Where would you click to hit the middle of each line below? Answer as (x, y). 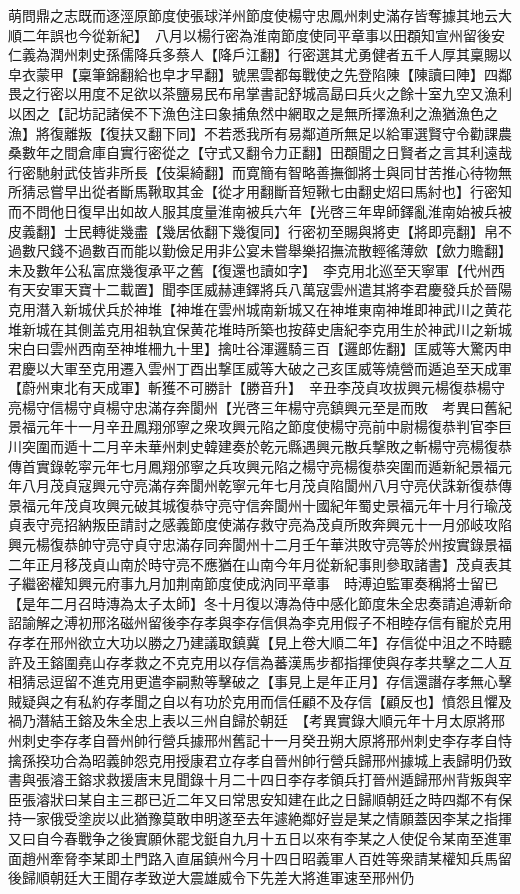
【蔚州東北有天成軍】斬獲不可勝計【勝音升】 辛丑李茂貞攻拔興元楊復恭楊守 (256, 387)
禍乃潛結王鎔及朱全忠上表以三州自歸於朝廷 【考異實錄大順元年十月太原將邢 (256, 720)
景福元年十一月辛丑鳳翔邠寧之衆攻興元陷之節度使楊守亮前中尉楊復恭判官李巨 (260, 426)
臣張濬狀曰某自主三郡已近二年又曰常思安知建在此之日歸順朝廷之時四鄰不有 (253, 798)
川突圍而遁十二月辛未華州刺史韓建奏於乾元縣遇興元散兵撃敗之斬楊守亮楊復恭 (260, 446)
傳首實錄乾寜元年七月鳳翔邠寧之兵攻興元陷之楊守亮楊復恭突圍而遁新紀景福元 (260, 465)
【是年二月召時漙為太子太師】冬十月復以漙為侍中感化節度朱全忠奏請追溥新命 (260, 602)
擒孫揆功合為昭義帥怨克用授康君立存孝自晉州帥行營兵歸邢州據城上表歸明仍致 (260, 759)
